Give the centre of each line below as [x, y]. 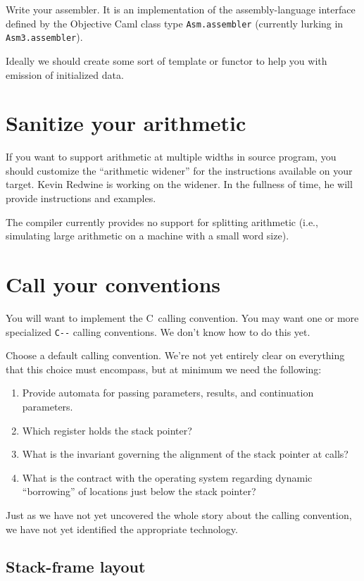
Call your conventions [113, 283]
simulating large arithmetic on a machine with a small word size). [148, 236]
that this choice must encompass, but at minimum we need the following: [164, 369]
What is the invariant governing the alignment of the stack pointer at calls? [185, 454]
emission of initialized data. [65, 74]
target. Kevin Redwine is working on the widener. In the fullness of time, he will [179, 184]
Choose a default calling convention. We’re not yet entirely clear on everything [175, 355]
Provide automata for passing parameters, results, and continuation [168, 393]
